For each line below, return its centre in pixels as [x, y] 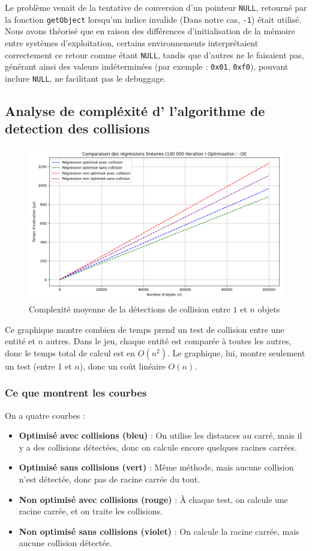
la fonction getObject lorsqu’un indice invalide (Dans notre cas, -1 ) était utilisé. [153, 19]
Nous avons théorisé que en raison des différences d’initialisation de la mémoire [150, 31]
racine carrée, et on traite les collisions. [91, 511]
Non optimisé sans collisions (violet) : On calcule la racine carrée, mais [159, 531]
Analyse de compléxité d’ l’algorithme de [135, 110]
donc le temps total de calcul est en [70, 352]
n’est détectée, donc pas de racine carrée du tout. [109, 479]
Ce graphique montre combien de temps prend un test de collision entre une [145, 329]
